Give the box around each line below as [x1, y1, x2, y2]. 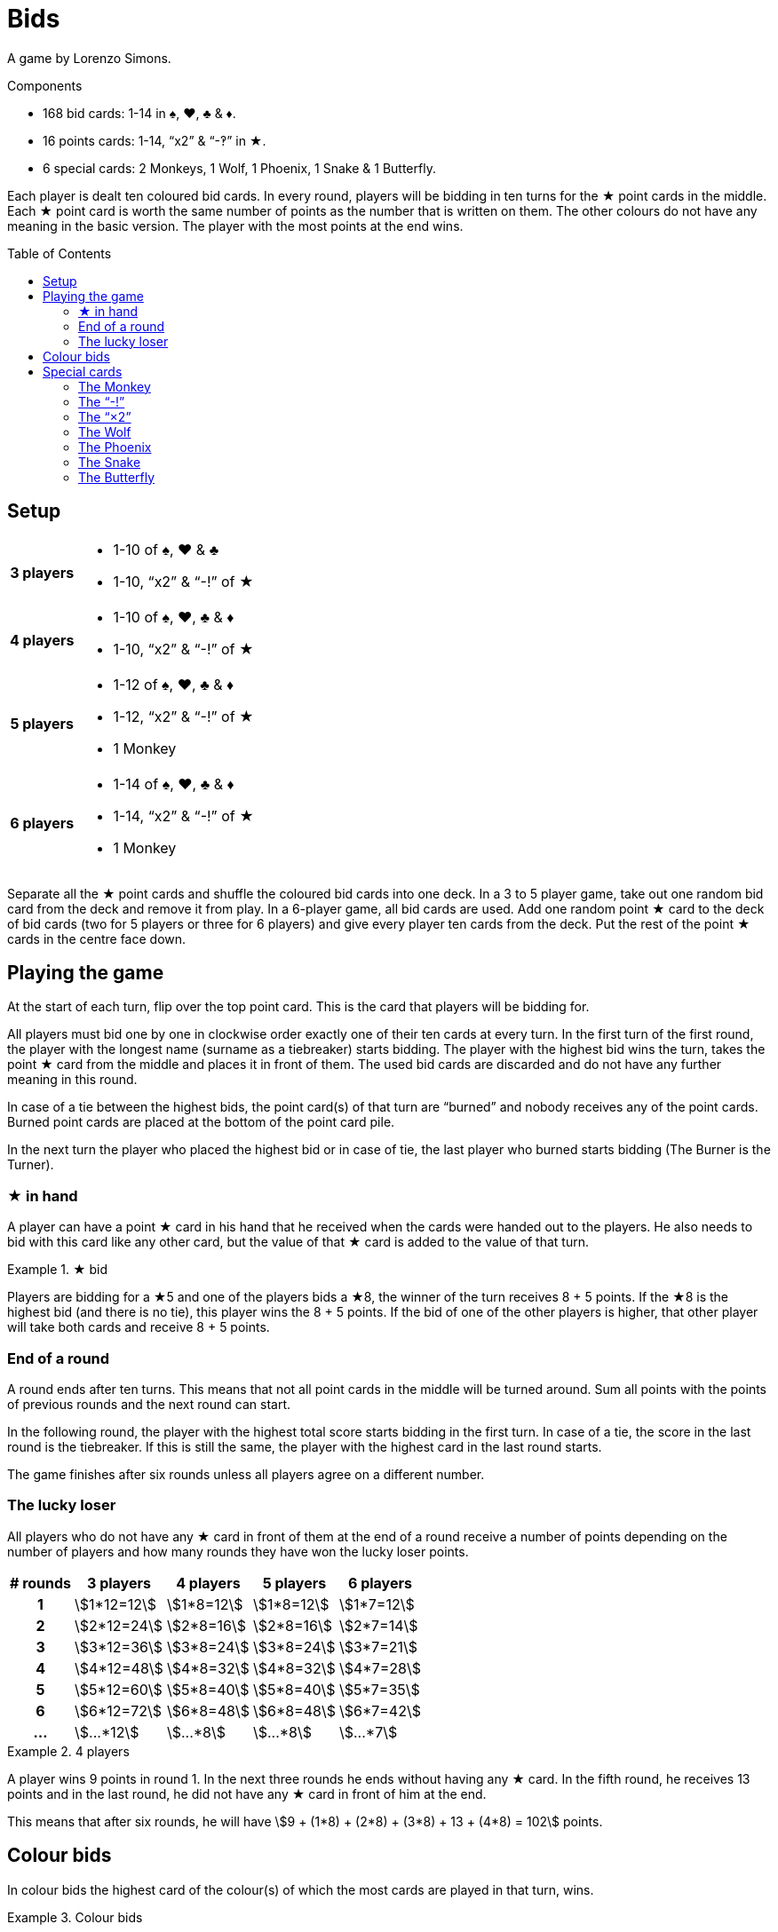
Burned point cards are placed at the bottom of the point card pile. [7, 1114, 395, 1130]
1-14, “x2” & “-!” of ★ [113, 806, 254, 825]
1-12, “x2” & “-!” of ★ [113, 707, 254, 725]
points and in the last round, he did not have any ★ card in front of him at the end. [7, 1786, 487, 1801]
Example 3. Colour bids [7, 1909, 143, 1925]
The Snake [78, 454, 141, 470]
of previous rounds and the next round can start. [7, 1396, 291, 1412]
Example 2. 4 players [7, 1743, 130, 1759]
